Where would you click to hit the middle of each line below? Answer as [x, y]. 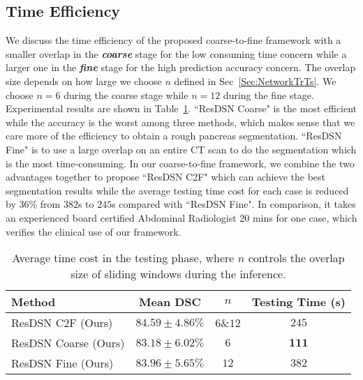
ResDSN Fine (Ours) [62, 363]
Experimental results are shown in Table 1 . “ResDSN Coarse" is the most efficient [181, 108]
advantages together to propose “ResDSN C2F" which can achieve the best [166, 177]
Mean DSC [170, 302]
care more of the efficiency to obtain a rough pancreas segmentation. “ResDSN [174, 136]
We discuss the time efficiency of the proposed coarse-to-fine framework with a [173, 40]
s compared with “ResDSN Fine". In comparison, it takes [234, 204]
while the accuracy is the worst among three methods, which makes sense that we [180, 122]
